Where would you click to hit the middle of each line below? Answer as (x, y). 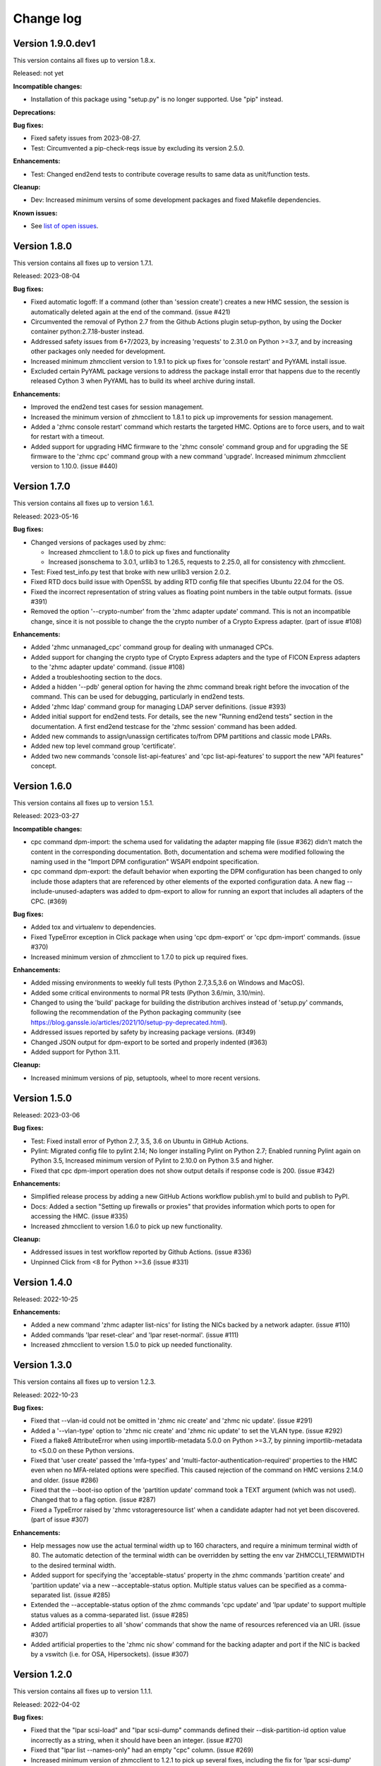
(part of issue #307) (60, 1519)
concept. (44, 766)
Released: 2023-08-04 (47, 276)
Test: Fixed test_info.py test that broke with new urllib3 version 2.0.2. (131, 571)
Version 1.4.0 (43, 1282)
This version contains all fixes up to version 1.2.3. (84, 1382)
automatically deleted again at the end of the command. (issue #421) (131, 312)
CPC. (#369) (49, 901)
